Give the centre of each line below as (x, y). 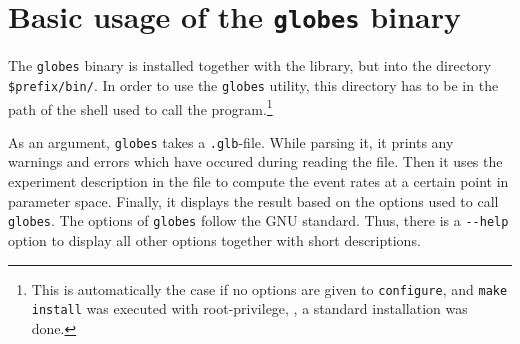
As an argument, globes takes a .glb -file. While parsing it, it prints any (231, 141)
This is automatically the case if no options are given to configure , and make (269, 288)
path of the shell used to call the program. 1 (140, 107)
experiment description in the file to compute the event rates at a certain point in (258, 181)
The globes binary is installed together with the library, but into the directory (250, 65)
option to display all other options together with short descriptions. (214, 239)
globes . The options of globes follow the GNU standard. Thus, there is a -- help (258, 220)
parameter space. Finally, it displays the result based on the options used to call (253, 200)
